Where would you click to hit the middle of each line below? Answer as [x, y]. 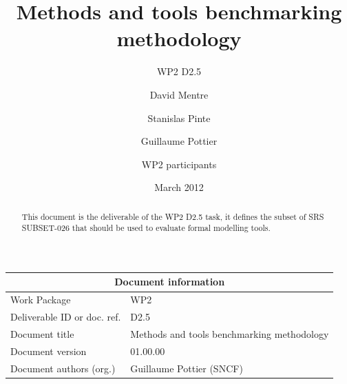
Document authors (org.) [63, 368]
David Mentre [179, 94]
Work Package [41, 300]
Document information [170, 282]
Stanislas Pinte [179, 118]
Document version [49, 351]
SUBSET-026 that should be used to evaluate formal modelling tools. [146, 228]
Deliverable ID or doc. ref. [66, 317]
